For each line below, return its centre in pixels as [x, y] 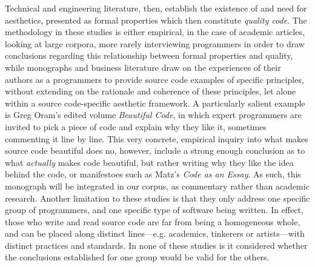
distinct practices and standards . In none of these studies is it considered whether [156, 245]
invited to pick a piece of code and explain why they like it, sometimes [136, 126]
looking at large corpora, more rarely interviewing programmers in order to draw [155, 43]
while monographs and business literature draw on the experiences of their [143, 67]
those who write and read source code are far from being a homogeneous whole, [153, 221]
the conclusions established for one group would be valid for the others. [137, 257]
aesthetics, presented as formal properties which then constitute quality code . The [156, 20]
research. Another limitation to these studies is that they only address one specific [157, 198]
